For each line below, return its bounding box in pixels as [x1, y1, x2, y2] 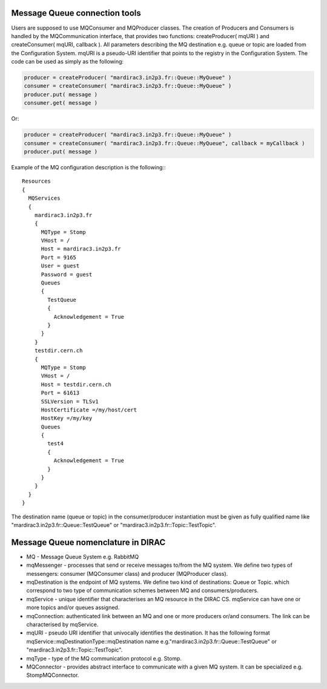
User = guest [41, 263, 80, 269]
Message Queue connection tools [11, 8, 142, 18]
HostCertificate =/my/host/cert [41, 406, 137, 413]
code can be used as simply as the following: [11, 58, 124, 65]
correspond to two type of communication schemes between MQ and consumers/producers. [26, 587, 259, 594]
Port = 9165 [41, 254, 77, 261]
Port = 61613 [41, 390, 80, 396]
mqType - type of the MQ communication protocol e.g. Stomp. [26, 655, 182, 662]
